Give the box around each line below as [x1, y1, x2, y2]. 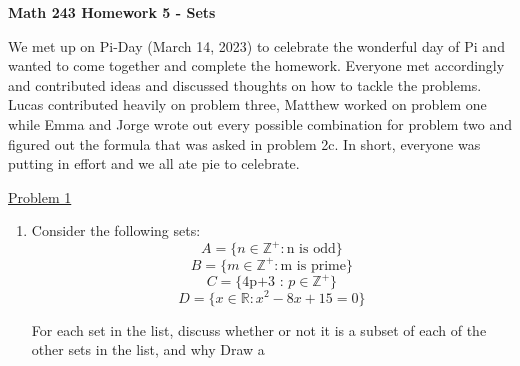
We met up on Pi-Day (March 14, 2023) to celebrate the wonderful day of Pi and [8, 35, 505, 56]
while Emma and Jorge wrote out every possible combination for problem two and [8, 113, 512, 134]
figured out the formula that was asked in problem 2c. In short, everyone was [8, 133, 481, 154]
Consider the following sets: [31, 220, 201, 241]
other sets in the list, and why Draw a [31, 339, 265, 360]
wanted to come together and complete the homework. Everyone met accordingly [8, 55, 505, 76]
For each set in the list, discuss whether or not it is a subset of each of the [31, 319, 487, 340]
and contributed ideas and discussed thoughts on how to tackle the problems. [8, 74, 482, 95]
